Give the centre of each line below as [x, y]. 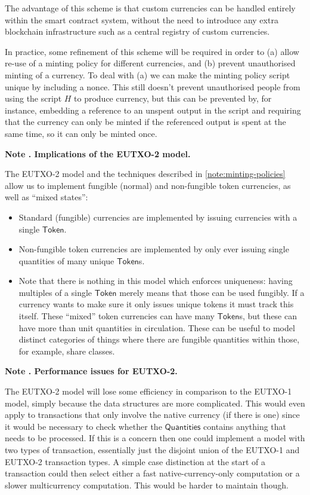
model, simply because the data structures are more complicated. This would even [155, 403]
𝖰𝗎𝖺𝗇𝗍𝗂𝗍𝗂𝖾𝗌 [183, 427]
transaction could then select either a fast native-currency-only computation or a [152, 473]
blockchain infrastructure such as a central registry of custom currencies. [137, 31]
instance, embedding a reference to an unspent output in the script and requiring [153, 110]
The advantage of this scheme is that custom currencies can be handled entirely [150, 8]
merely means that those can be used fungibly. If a [212, 292]
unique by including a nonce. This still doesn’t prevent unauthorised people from [153, 86]
